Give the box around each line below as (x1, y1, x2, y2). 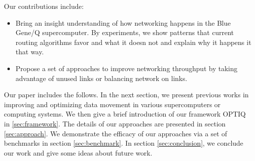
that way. (15, 46, 44, 57)
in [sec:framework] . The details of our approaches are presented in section (4, 118, 226, 128)
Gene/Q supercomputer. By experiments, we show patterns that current (15, 27, 234, 38)
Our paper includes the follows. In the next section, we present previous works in (4, 89, 249, 100)
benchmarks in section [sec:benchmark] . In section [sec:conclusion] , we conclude (4, 138, 244, 148)
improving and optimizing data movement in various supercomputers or (4, 99, 221, 109)
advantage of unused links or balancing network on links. (15, 73, 187, 83)
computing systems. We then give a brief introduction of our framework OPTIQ (4, 109, 246, 119)
